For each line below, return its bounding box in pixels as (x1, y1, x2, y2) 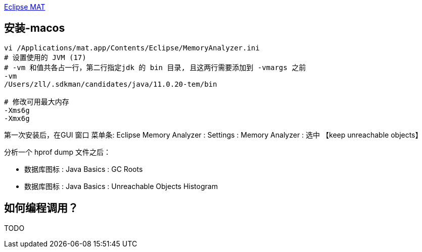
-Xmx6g (4, 114, 30, 122)
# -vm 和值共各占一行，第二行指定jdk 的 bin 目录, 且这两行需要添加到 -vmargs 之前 (4, 63, 306, 72)
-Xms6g (4, 106, 30, 114)
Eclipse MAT (4, 3, 45, 11)
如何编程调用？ (4, 202, 78, 215)
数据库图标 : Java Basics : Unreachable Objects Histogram (24, 181, 218, 191)
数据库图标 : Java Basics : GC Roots (24, 164, 143, 173)
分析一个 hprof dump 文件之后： (4, 147, 111, 156)
